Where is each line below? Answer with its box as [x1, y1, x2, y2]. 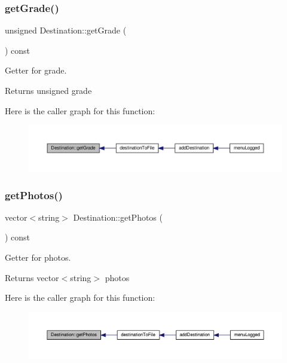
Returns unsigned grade [5, 84, 92, 96]
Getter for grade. [5, 64, 67, 77]
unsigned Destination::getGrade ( [5, 24, 127, 36]
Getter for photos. [5, 251, 71, 264]
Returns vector [5, 271, 59, 283]
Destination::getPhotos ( [73, 211, 163, 223]
